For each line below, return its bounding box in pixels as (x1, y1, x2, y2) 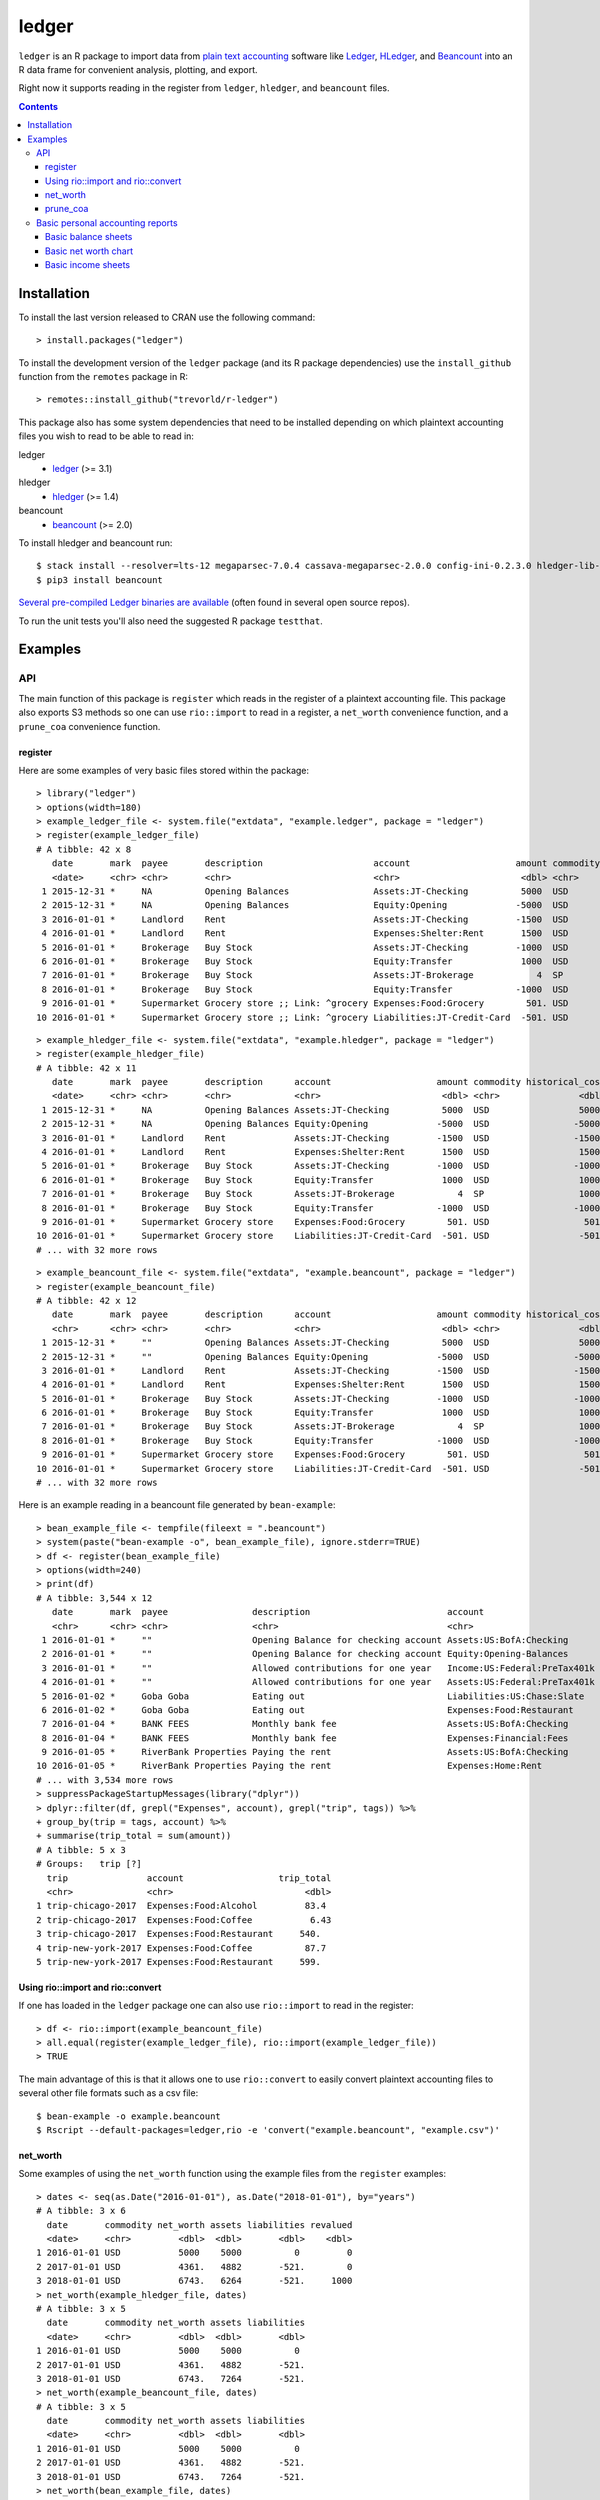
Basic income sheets (45, 259, 130, 271)
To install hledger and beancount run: (18, 537, 173, 549)
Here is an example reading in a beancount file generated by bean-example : (18, 1499, 336, 1511)
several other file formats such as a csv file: (18, 2087, 199, 2099)
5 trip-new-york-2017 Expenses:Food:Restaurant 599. (36, 1956, 322, 1967)
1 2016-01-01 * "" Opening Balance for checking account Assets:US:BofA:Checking (41, 1634, 569, 1645)
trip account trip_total (46, 1872, 332, 1884)
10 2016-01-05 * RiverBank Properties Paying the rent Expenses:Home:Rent (36, 1760, 543, 1772)
